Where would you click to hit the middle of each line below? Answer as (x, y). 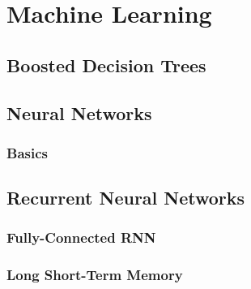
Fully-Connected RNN (81, 237)
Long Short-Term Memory (95, 275)
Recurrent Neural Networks (126, 198)
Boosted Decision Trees (106, 65)
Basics (27, 152)
